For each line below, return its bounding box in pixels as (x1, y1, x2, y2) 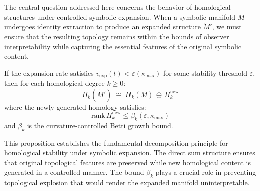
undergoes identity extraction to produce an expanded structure (4, 21, 201, 32)
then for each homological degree (4, 78, 105, 88)
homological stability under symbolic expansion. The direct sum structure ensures (4, 147, 255, 158)
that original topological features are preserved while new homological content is (4, 157, 251, 167)
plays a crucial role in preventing (155, 167, 256, 177)
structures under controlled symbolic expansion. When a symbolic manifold (4, 11, 236, 22)
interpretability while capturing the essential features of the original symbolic (4, 41, 242, 51)
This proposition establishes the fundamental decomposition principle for (4, 137, 228, 148)
